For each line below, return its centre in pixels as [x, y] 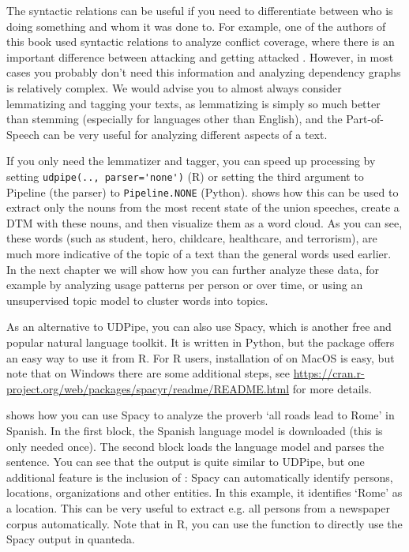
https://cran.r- [329, 373]
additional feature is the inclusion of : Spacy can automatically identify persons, [200, 477]
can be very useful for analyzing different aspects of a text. [185, 134]
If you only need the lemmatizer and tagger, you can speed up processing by [191, 161]
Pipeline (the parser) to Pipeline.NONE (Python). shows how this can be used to [203, 192]
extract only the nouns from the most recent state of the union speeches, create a [203, 207]
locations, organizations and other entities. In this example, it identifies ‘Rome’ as [204, 492]
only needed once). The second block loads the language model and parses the [195, 446]
